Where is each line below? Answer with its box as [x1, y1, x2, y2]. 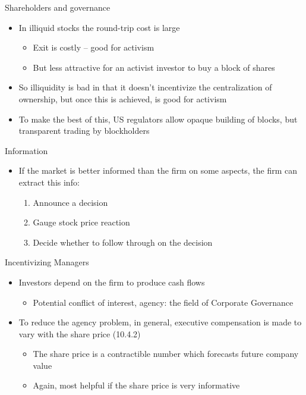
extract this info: [18, 175, 80, 188]
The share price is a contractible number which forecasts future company [33, 347, 299, 360]
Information [5, 144, 48, 156]
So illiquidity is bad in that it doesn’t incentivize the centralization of [18, 81, 272, 93]
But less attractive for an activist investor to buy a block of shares [33, 61, 275, 73]
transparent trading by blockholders [18, 124, 150, 137]
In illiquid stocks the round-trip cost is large [18, 21, 180, 33]
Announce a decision [33, 196, 108, 208]
